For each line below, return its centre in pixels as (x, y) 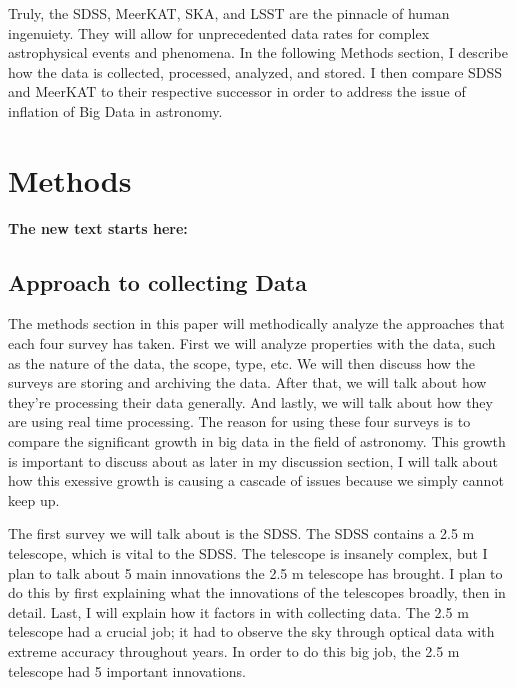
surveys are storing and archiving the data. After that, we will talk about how (247, 382)
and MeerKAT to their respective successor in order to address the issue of (237, 91)
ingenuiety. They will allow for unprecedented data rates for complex (219, 32)
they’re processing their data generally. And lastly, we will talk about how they (250, 401)
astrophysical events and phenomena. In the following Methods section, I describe (258, 52)
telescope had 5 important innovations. (127, 670)
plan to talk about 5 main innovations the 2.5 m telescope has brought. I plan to (255, 572)
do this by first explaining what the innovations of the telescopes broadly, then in (257, 592)
